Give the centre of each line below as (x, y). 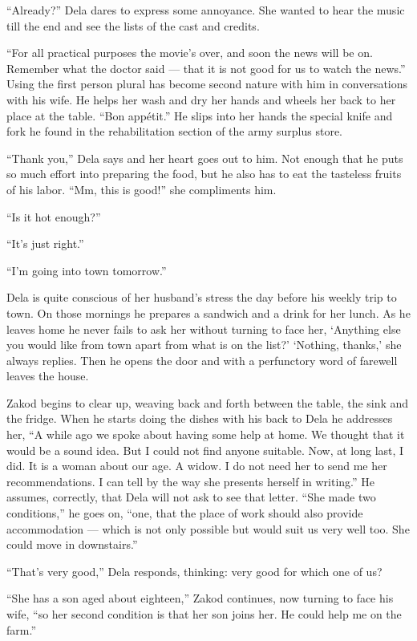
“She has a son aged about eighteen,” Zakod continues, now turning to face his (200, 598)
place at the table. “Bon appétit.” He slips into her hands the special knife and (200, 115)
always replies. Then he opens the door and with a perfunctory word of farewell (202, 360)
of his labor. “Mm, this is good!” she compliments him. (142, 189)
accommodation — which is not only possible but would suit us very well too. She (208, 528)
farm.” (21, 629)
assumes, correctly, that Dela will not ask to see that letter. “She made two (191, 497)
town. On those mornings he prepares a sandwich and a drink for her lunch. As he (208, 312)
